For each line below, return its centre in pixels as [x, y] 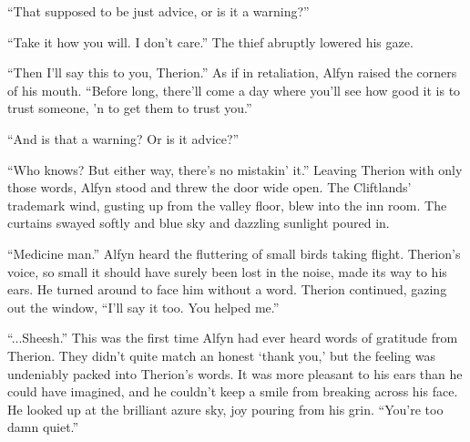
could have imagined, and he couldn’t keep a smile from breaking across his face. [233, 391]
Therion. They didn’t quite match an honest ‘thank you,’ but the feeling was [222, 355]
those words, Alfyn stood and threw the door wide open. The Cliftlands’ [209, 187]
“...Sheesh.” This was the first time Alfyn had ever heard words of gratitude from [233, 338]
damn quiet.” [43, 427]
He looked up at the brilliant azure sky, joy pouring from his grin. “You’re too [225, 409]
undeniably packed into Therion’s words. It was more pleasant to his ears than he [235, 373]
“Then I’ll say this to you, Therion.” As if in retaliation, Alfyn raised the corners [232, 72]
